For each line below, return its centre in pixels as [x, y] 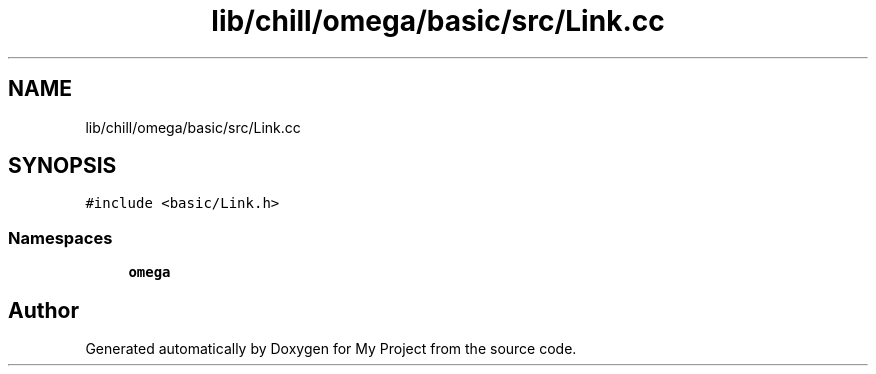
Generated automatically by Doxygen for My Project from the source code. [331, 349]
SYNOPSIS [62, 166]
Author [43, 310]
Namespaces [60, 237]
